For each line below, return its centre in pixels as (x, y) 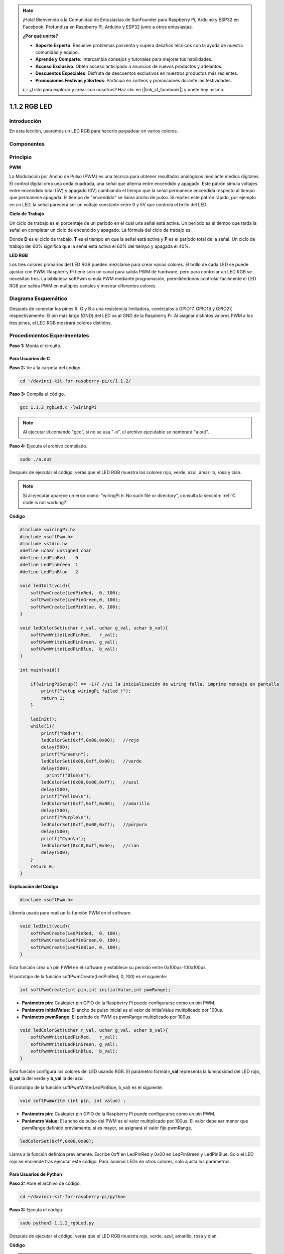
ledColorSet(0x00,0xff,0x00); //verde (91, 761)
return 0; (42, 867)
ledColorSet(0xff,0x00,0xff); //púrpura (94, 824)
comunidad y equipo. (57, 52)
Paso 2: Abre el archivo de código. (45, 1183)
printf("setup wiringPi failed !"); (86, 691)
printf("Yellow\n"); (66, 797)
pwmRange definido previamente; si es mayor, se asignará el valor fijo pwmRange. (107, 1128)
